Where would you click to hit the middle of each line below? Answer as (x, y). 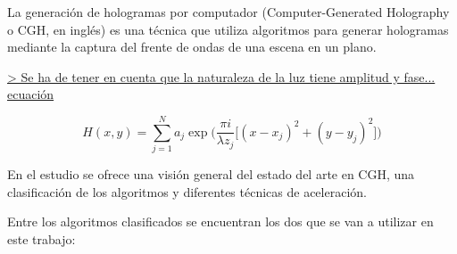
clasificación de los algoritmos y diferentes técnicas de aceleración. (187, 191)
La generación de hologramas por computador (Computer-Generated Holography (228, 12)
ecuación (31, 94)
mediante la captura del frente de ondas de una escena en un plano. (192, 47)
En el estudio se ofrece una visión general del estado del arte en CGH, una (211, 174)
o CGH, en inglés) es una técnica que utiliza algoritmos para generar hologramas (228, 29)
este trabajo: (42, 238)
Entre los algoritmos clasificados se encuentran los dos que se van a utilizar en (220, 221)
